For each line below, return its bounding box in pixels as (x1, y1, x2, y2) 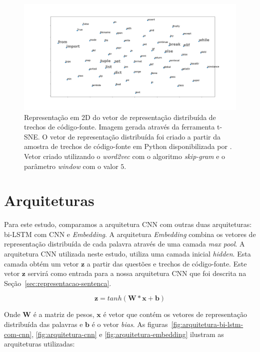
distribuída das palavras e (4, 319, 83, 329)
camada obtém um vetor (4, 258, 79, 268)
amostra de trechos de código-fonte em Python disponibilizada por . (24, 141, 232, 151)
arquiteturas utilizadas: (4, 338, 75, 349)
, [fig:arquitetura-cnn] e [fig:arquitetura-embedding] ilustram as (31, 328, 224, 339)
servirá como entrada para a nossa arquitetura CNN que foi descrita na (27, 268, 246, 278)
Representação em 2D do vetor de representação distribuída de (24, 111, 216, 122)
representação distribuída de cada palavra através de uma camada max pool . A (4, 238, 245, 249)
